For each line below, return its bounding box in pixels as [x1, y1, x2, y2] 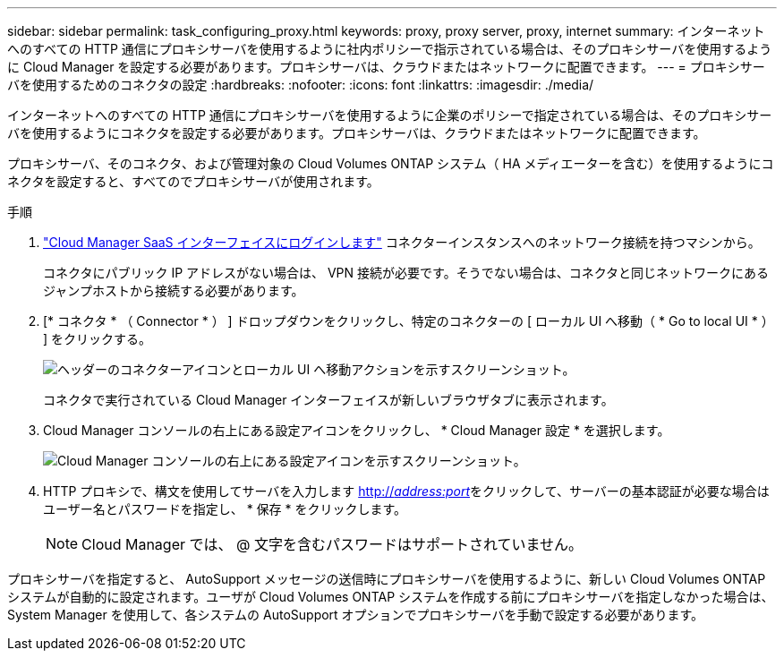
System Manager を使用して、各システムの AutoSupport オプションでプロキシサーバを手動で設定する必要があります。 [7, 607, 704, 622]
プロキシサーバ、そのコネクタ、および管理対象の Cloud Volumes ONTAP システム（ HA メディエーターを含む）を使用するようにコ [7, 156, 774, 171]
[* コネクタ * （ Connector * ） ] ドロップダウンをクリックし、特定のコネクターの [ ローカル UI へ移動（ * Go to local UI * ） [43, 313, 774, 329]
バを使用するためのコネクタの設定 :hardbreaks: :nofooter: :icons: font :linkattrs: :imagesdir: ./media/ [7, 77, 594, 92]
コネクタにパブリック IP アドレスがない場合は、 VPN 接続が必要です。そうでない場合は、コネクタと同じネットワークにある [43, 265, 770, 280]
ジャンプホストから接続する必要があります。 [43, 283, 304, 298]
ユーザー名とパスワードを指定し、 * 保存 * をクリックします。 [43, 501, 407, 517]
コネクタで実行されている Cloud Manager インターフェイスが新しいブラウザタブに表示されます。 [43, 392, 614, 407]
